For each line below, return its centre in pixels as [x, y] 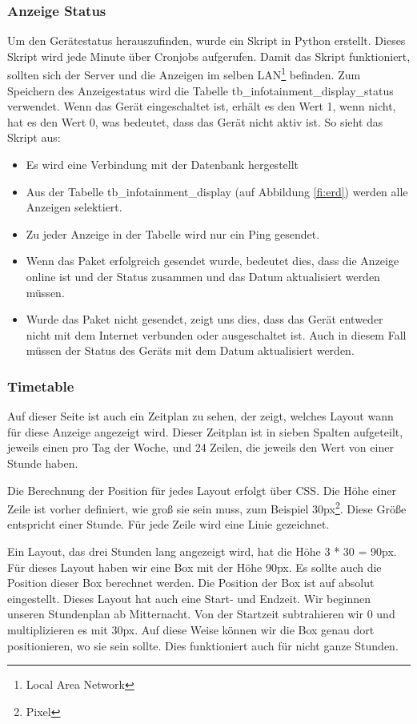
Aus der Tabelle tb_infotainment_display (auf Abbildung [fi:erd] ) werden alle [217, 191]
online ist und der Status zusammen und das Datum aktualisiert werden [203, 276]
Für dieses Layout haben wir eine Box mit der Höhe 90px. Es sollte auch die [194, 567]
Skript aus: [34, 137]
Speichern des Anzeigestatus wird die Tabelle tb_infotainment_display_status [200, 90]
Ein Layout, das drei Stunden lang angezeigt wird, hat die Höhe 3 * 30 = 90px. [202, 551]
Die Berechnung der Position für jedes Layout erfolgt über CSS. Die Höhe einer [202, 490]
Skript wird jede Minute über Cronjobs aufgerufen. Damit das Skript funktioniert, [209, 56]
